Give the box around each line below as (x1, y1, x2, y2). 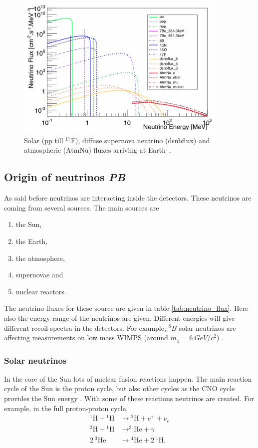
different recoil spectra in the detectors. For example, (4, 322, 166, 333)
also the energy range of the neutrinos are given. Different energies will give (4, 312, 235, 323)
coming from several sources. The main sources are (4, 202, 159, 213)
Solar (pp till (24, 135, 63, 145)
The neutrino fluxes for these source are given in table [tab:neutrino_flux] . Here (4, 303, 249, 313)
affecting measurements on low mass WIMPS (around (4, 332, 168, 343)
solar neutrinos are (179, 322, 236, 333)
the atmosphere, (15, 252, 65, 263)
